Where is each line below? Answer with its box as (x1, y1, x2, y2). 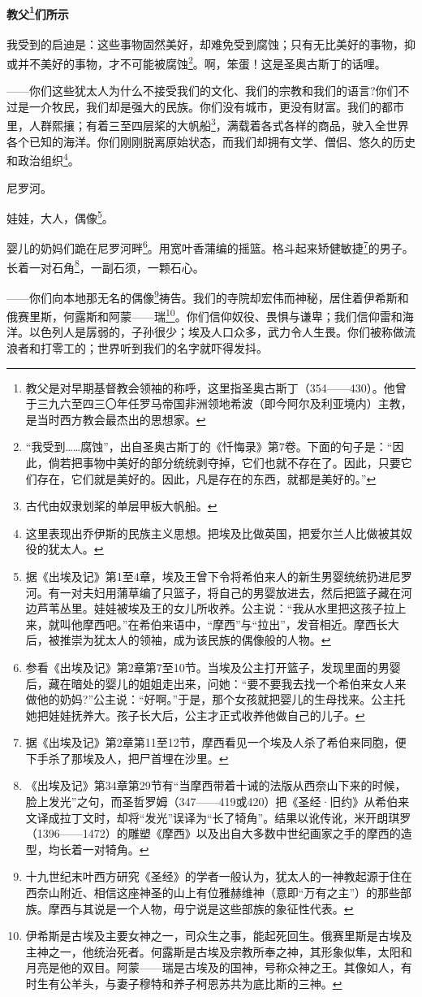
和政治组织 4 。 (6, 150, 80, 168)
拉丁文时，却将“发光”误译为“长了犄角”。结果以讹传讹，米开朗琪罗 (59, 808, 411, 826)
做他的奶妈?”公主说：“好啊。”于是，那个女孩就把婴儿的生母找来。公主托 (25, 691, 406, 708)
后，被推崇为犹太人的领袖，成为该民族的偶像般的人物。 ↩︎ (25, 631, 331, 648)
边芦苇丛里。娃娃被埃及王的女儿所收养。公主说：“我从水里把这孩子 (25, 600, 384, 617)
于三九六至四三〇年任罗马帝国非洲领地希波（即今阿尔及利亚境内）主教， (25, 395, 412, 412)
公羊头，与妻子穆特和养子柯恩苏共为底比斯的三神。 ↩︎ (59, 975, 342, 992)
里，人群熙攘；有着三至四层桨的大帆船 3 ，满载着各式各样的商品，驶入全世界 (6, 115, 409, 134)
